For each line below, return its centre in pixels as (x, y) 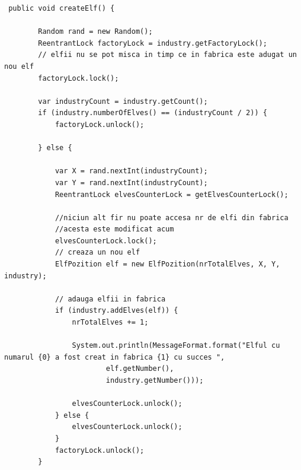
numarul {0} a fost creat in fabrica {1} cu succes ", (115, 357)
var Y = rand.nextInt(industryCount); (131, 182)
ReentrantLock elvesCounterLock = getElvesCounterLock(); (172, 194)
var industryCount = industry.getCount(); (123, 101)
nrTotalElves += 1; (110, 323)
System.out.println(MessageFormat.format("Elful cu (176, 346)
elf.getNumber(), (140, 369)
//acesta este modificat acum (114, 229)
